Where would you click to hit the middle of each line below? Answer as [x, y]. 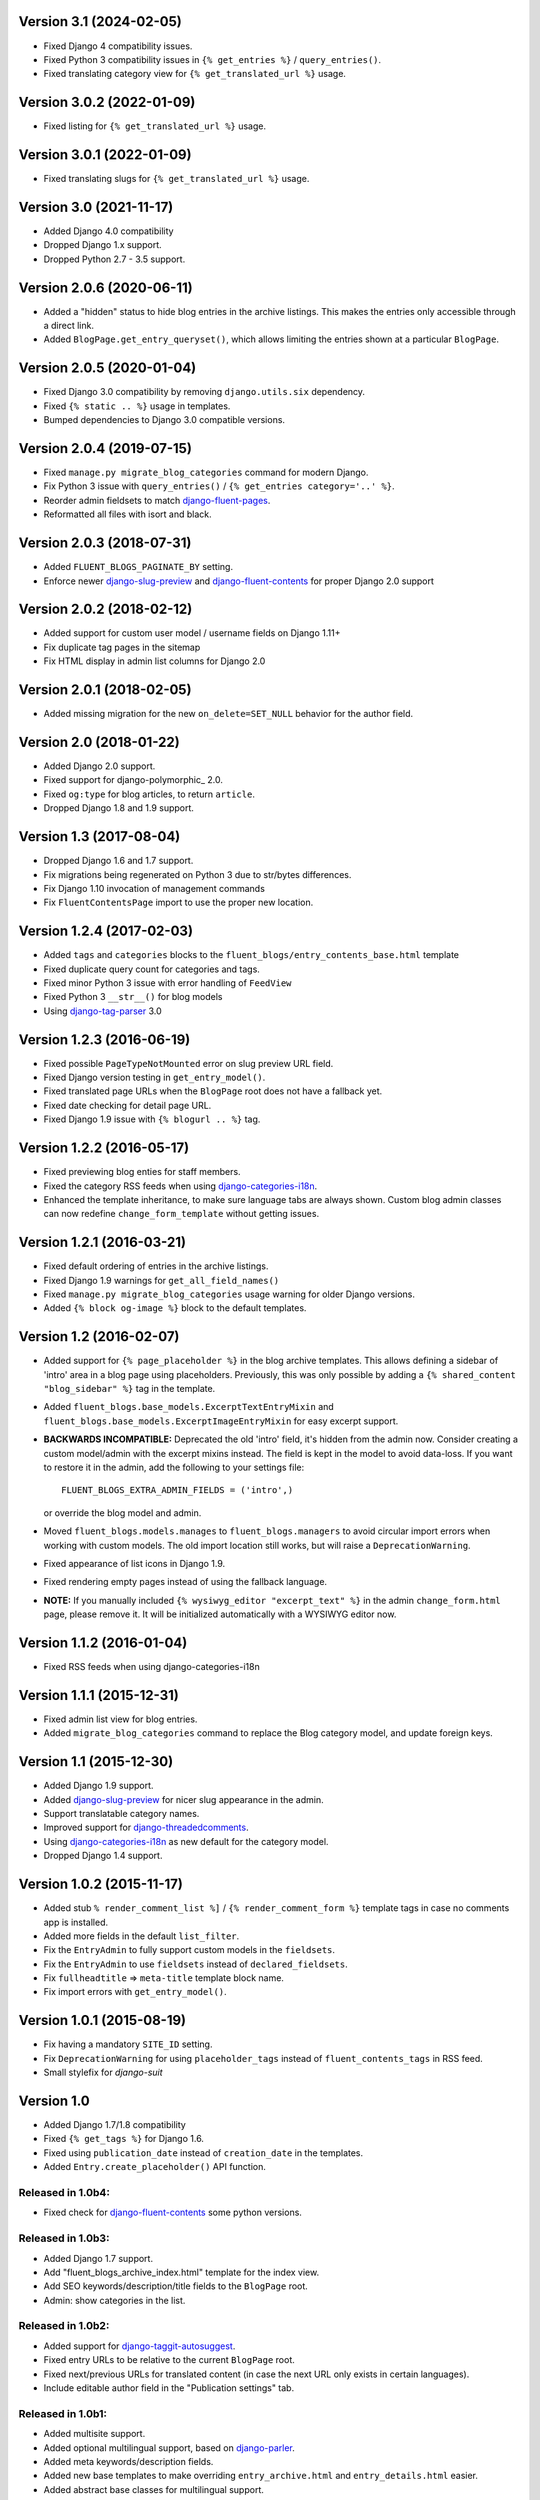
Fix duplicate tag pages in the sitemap [122, 647]
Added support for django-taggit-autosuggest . [139, 2346]
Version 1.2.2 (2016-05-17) [104, 1148]
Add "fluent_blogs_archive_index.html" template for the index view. [181, 2272]
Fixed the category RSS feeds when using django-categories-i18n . [180, 1186]
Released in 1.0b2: [64, 2326]
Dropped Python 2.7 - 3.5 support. [114, 259]
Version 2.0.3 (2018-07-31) [105, 543]
